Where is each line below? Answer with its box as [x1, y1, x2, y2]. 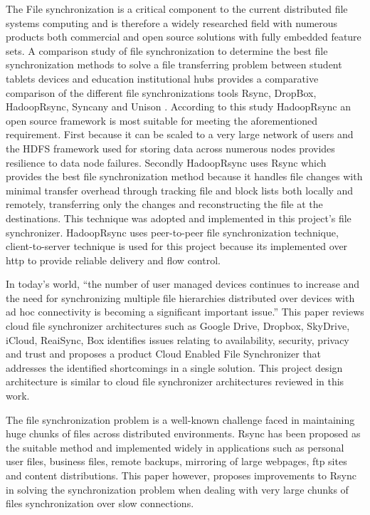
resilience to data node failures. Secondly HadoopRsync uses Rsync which [6, 155, 327, 170]
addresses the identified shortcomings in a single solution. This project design [6, 360, 343, 375]
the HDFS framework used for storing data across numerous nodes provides [6, 140, 335, 155]
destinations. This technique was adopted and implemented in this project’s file [6, 210, 351, 225]
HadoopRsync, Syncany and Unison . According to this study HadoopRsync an [6, 99, 351, 114]
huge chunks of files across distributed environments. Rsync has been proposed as [6, 426, 361, 441]
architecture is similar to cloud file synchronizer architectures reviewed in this [6, 374, 344, 389]
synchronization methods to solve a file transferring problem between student [6, 57, 342, 72]
